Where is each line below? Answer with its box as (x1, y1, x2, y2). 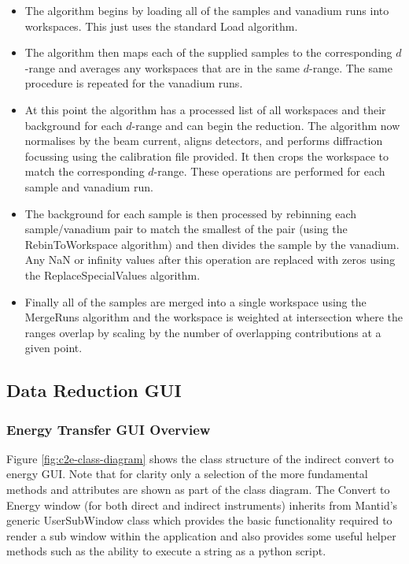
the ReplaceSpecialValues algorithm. (24, 266, 201, 283)
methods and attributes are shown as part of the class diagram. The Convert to (6, 481, 390, 498)
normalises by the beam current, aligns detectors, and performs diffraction (24, 132, 383, 149)
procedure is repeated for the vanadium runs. (24, 75, 243, 91)
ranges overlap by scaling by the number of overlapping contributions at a (24, 324, 381, 340)
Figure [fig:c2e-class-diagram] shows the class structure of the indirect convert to (6, 450, 394, 466)
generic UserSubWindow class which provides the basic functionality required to (6, 512, 392, 529)
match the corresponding (24, 163, 145, 180)
